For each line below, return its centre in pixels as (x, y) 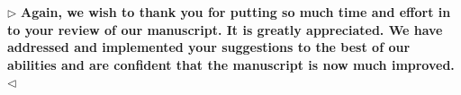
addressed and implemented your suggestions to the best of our (209, 47)
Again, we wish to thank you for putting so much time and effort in (236, 12)
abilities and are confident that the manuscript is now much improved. (231, 64)
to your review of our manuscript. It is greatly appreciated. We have (225, 29)
